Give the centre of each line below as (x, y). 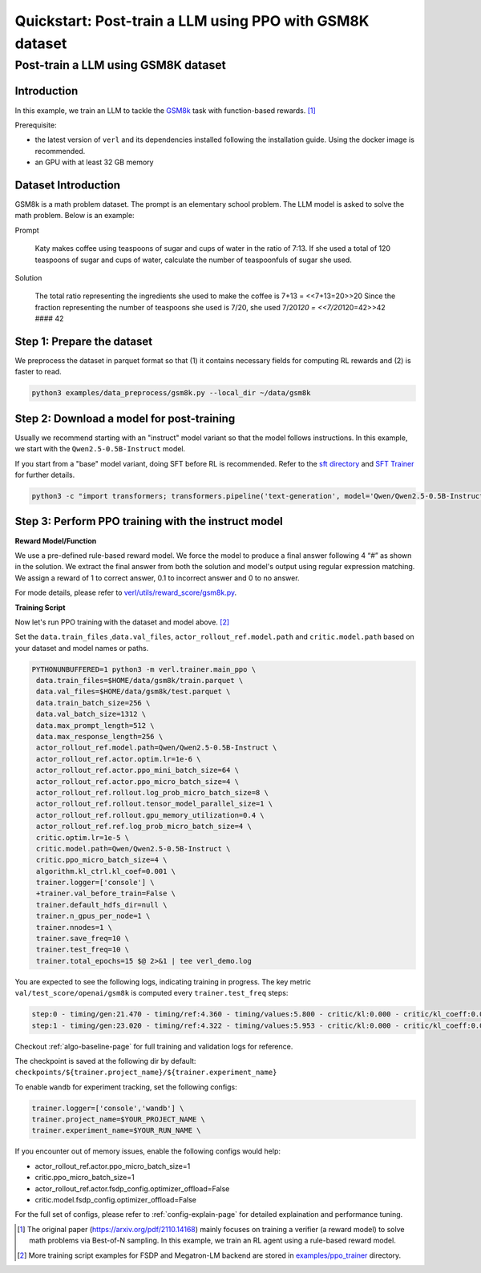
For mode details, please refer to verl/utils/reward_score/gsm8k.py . (126, 592)
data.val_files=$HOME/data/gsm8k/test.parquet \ (133, 692)
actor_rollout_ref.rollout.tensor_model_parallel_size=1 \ (155, 804)
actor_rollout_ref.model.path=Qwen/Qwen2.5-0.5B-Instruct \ (157, 748)
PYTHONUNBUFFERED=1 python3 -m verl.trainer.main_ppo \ (144, 669)
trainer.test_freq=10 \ (83, 950)
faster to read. (38, 372)
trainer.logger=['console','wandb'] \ (108, 1108)
